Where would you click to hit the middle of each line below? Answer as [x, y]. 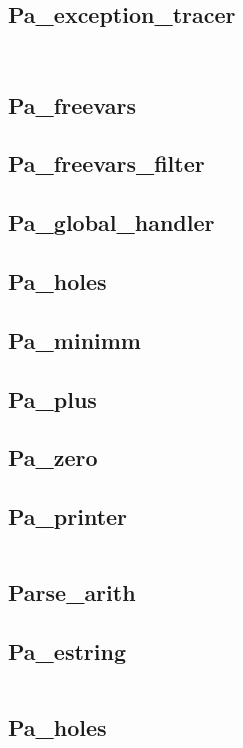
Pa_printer [68, 516]
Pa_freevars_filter [106, 163]
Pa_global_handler [111, 222]
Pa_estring [67, 651]
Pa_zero [53, 457]
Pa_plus [52, 398]
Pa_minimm [74, 339]
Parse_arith [72, 592]
